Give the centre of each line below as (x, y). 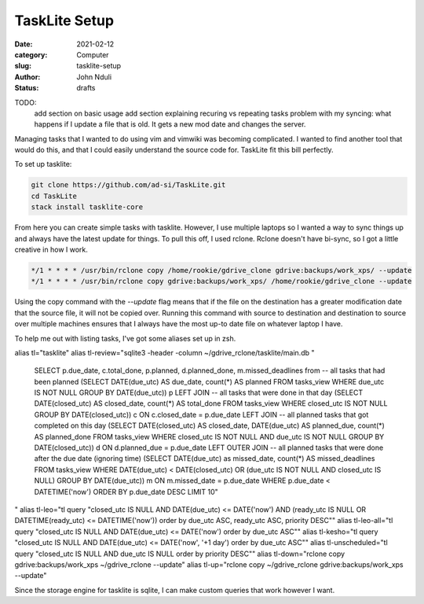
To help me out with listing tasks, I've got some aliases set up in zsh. (125, 338)
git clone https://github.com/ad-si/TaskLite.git (128, 185)
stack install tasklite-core (87, 207)
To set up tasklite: (43, 164)
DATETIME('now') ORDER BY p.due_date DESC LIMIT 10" (126, 492)
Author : (27, 77)
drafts (86, 88)
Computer (93, 54)
